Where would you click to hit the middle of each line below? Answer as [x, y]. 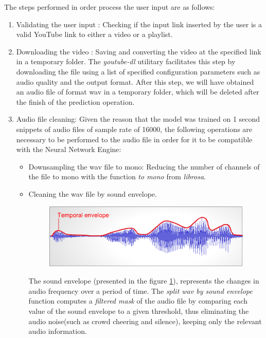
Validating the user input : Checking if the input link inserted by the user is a [139, 24]
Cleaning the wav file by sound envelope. [93, 193]
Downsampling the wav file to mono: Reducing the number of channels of [144, 166]
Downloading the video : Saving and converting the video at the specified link [139, 51]
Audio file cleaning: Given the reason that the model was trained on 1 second [138, 119]
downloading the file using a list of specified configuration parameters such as [138, 71]
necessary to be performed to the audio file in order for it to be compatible [134, 139]
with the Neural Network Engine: [69, 149]
